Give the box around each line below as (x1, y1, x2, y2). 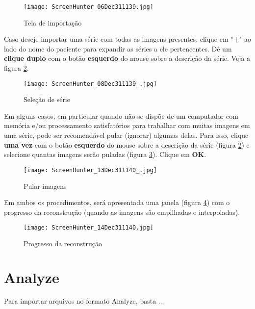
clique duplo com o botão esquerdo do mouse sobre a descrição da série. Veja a (4, 53, 251, 63)
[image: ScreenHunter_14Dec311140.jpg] (24, 224, 153, 232)
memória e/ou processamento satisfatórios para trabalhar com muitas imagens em (4, 120, 250, 130)
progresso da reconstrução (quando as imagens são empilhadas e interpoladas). (4, 206, 240, 217)
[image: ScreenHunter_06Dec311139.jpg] (24, 3, 153, 10)
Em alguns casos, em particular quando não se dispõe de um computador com (4, 110, 238, 121)
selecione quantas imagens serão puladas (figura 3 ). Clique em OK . (4, 149, 206, 159)
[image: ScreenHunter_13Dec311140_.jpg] (24, 166, 157, 174)
